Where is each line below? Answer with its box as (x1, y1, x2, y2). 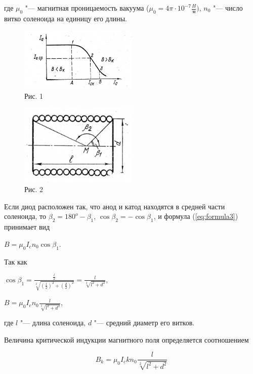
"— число (213, 3, 243, 13)
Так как (4, 256, 27, 267)
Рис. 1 (24, 90, 44, 101)
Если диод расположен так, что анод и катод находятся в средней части (4, 201, 225, 211)
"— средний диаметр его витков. (94, 317, 195, 328)
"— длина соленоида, (20, 317, 86, 328)
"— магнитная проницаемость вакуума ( (25, 3, 149, 13)
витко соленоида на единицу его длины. (4, 13, 127, 23)
